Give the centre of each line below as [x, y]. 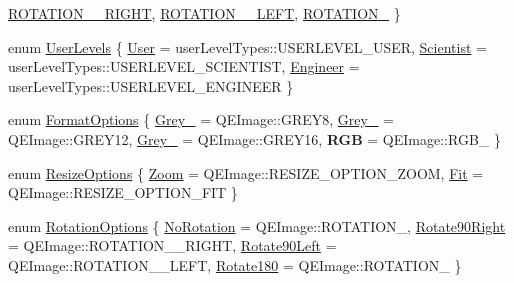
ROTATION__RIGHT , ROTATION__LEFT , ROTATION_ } [204, 13]
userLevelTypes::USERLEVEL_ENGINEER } [151, 85]
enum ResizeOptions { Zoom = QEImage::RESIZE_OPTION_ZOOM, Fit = [246, 172]
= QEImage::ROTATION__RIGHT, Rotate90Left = [172, 245]
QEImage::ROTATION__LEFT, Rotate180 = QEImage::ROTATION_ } [235, 264]
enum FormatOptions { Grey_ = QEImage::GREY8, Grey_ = [201, 119]
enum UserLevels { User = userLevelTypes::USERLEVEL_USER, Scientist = [247, 46]
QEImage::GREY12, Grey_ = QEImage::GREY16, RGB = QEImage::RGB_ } [254, 138]
